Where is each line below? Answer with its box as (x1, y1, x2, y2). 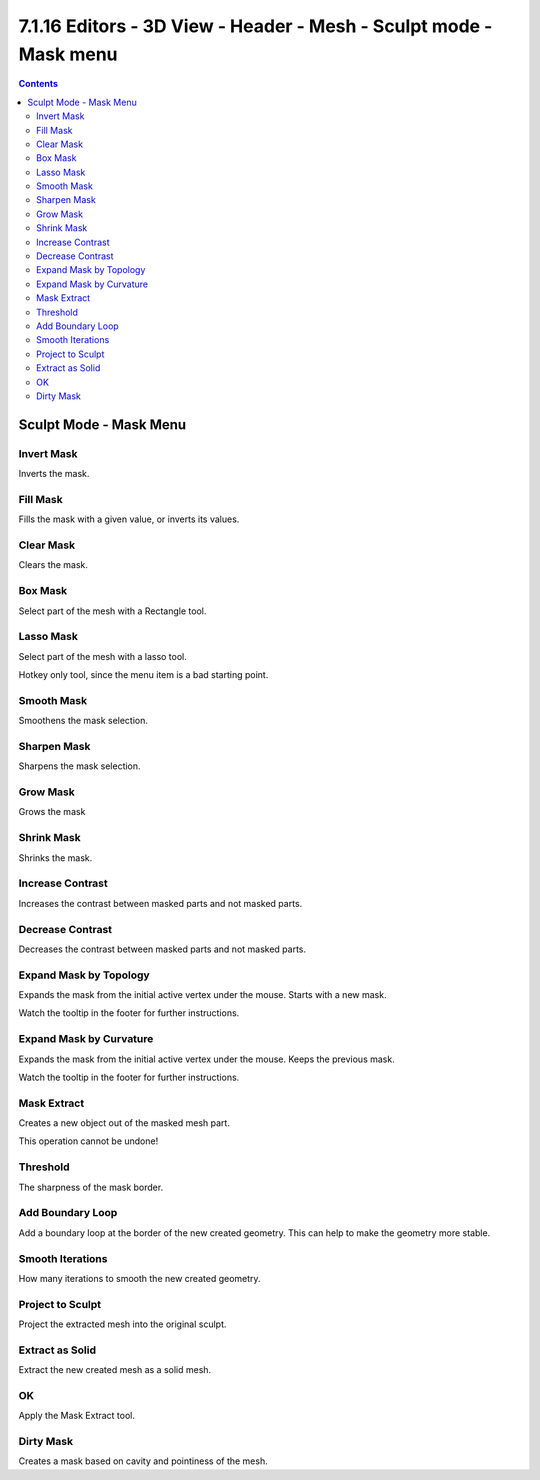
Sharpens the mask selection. (18, 760, 141, 772)
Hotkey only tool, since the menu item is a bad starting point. (18, 669, 269, 681)
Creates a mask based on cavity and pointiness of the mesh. (18, 1455, 269, 1467)
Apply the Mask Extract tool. (18, 1410, 135, 1422)
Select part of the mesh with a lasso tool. (18, 650, 187, 662)
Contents (18, 78, 59, 90)
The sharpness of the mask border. (18, 1181, 164, 1193)
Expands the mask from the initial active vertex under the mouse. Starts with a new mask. (18, 989, 387, 1001)
